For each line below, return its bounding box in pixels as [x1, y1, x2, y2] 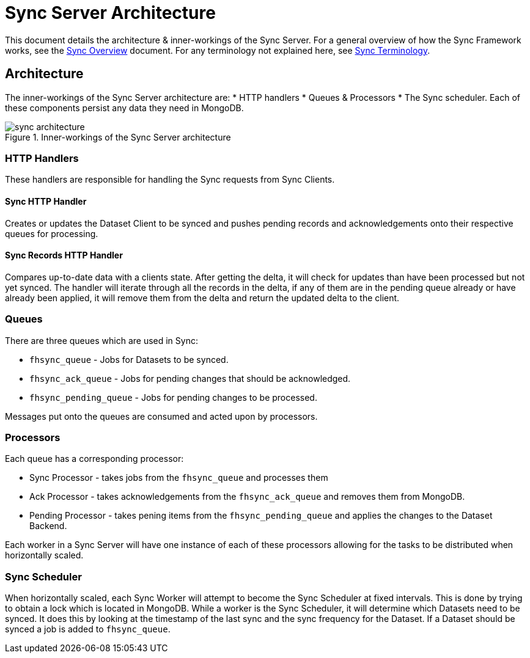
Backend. [29, 521, 67, 532]
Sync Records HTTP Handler [5, 250, 123, 261]
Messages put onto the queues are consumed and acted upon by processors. [5, 411, 318, 422]
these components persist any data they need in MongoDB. [5, 102, 244, 113]
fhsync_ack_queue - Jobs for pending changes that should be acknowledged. [29, 373, 351, 384]
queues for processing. [5, 228, 98, 239]
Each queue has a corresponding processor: [5, 453, 184, 464]
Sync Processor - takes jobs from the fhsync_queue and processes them [29, 472, 328, 483]
